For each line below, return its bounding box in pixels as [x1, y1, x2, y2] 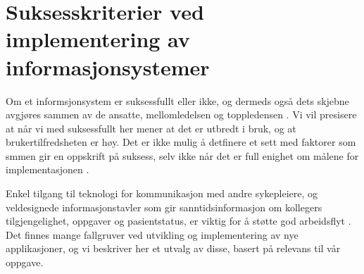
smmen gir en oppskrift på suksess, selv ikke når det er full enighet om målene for [6, 148, 359, 163]
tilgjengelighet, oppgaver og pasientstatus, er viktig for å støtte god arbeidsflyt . [6, 213, 351, 228]
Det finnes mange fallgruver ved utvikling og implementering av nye [6, 227, 299, 242]
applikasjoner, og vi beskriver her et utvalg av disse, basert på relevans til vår [6, 241, 341, 256]
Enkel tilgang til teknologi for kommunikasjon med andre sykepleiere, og [6, 186, 318, 201]
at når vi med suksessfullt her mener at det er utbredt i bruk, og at [6, 120, 296, 135]
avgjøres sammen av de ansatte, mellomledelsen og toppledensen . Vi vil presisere [6, 107, 357, 122]
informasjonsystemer [6, 52, 210, 81]
